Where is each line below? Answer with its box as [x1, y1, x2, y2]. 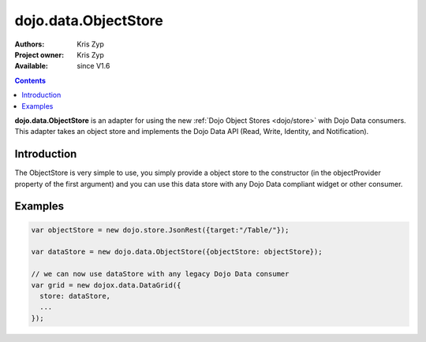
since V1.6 [77, 61, 110, 71]
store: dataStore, [39, 292, 110, 300]
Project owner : [14, 50, 65, 59]
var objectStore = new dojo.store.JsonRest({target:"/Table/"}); [31, 225, 290, 234]
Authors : [14, 39, 45, 49]
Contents [14, 76, 47, 85]
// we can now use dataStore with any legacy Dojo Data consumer [31, 270, 290, 279]
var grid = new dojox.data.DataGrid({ [31, 281, 181, 289]
